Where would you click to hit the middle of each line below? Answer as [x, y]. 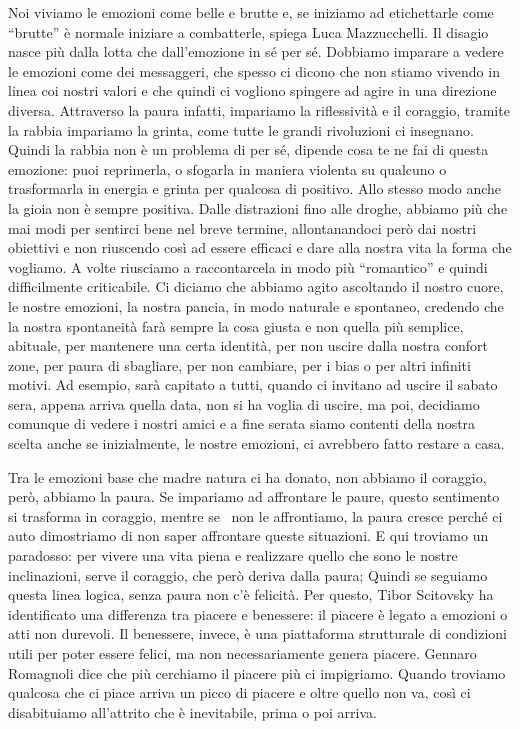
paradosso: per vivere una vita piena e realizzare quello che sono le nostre [233, 555]
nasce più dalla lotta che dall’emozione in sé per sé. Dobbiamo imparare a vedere [256, 51]
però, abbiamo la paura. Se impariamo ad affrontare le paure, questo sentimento [254, 496]
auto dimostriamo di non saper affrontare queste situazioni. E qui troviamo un [248, 535]
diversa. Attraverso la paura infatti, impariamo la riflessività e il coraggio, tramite [259, 109]
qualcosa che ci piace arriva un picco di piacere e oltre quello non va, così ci [239, 692]
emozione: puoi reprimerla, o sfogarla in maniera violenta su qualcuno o [227, 168]
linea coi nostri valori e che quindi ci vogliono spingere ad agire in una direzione [252, 90]
